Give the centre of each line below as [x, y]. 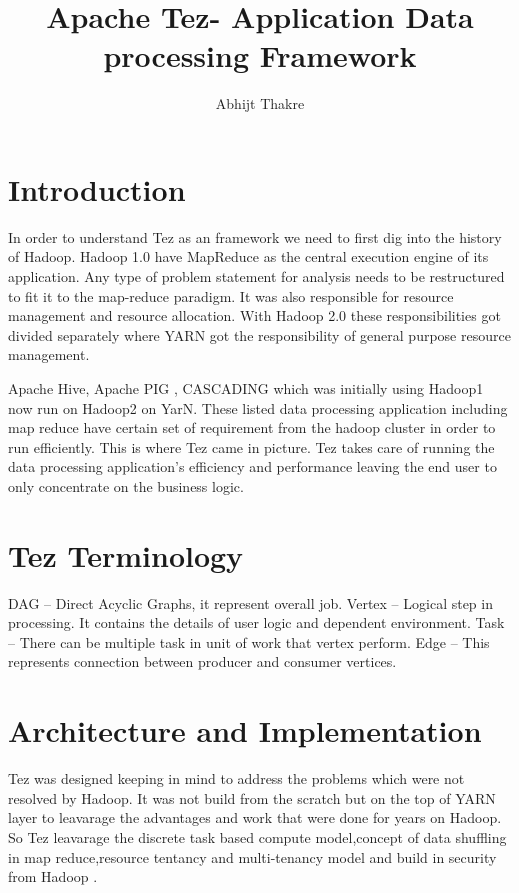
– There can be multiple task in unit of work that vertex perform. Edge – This [249, 641]
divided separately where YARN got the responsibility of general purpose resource [259, 334]
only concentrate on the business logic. [126, 485]
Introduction [97, 188]
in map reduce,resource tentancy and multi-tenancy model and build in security [252, 856]
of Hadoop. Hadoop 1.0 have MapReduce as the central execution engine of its [248, 256]
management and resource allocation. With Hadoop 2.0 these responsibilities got [254, 315]
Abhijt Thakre [260, 103]
